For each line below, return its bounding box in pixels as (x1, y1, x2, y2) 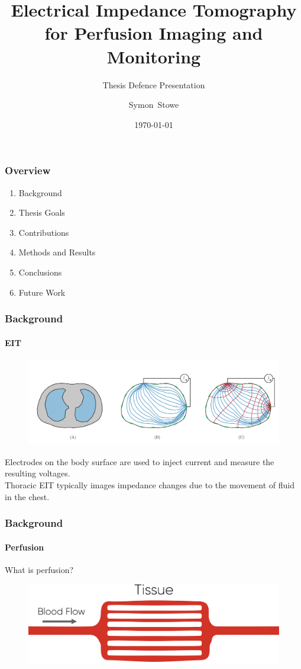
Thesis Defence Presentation (102, 78, 205, 91)
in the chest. (5, 490, 50, 502)
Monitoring (106, 44, 201, 68)
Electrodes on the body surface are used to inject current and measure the (5, 455, 274, 468)
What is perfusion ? (5, 563, 74, 575)
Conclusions (18, 265, 62, 278)
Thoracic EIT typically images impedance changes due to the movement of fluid (5, 479, 294, 491)
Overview (5, 163, 51, 178)
